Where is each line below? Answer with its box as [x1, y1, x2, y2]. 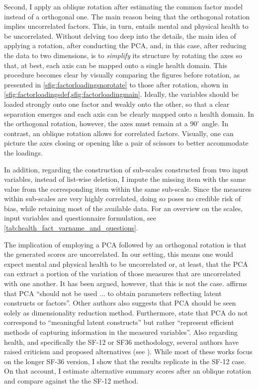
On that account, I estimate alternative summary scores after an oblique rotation [4, 366, 252, 376]
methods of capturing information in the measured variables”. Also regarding [4, 327, 238, 337]
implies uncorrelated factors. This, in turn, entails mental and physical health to [4, 21, 249, 31]
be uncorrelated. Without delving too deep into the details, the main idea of [4, 30, 236, 41]
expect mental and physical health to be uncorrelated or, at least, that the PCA [4, 258, 248, 269]
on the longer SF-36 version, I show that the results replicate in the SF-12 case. [4, 356, 247, 366]
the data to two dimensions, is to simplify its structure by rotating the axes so [4, 50, 242, 60]
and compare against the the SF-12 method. [4, 375, 139, 386]
